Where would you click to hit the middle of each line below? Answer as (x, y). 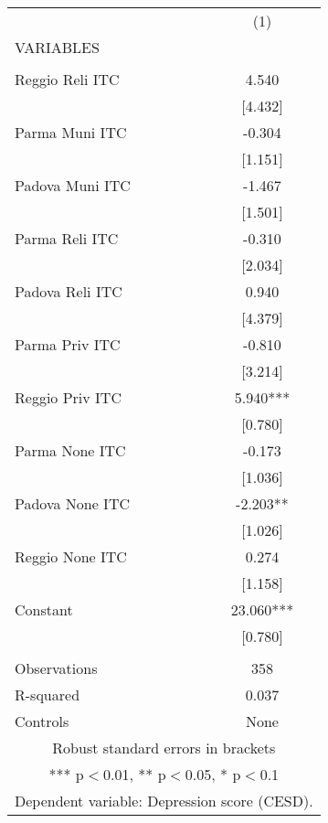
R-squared (48, 695)
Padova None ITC (72, 503)
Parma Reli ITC (67, 238)
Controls (42, 721)
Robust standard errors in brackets (164, 748)
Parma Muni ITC (71, 132)
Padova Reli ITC (69, 291)
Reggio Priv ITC (68, 397)
